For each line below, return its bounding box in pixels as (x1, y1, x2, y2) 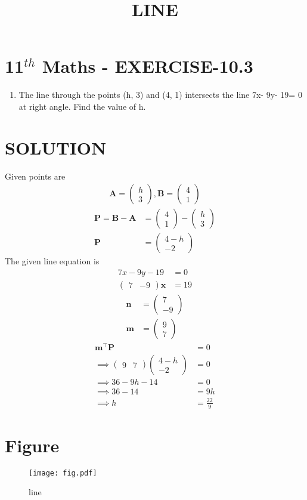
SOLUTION (5, 135, 107, 159)
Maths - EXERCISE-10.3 (42, 54, 253, 78)
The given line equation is (5, 255, 100, 267)
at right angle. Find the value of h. (18, 100, 146, 112)
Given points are (5, 169, 66, 182)
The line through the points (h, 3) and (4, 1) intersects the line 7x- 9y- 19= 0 (18, 88, 302, 101)
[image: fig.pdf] (29, 468, 97, 477)
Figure (5, 433, 60, 457)
